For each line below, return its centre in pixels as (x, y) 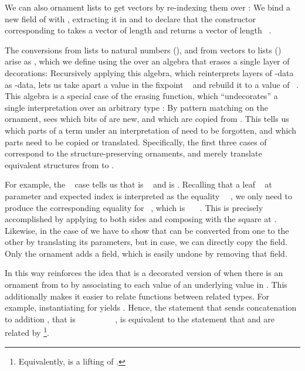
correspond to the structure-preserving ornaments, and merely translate (133, 153)
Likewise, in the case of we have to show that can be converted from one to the (147, 230)
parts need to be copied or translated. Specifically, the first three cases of (136, 142)
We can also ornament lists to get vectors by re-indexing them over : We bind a (148, 7)
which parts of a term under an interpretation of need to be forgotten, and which (150, 130)
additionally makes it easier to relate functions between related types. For (137, 296)
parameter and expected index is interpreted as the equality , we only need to (148, 195)
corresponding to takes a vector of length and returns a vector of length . (138, 30)
